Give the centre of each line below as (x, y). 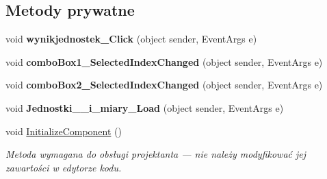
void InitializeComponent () (64, 131)
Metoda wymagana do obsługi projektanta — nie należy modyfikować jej (156, 154)
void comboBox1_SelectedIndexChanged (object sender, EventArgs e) (164, 61)
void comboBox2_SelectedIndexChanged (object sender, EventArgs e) (164, 85)
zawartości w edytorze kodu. (64, 167)
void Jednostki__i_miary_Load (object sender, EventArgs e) (145, 107)
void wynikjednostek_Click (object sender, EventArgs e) (131, 39)
